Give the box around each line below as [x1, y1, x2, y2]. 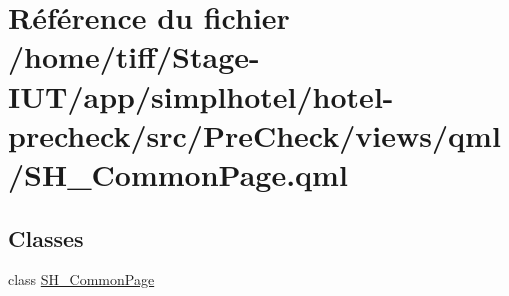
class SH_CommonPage [8, 269, 155, 290]
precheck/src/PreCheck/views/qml [8, 114, 501, 155]
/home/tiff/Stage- [8, 36, 260, 77]
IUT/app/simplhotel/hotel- [8, 75, 394, 116]
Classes [8, 222, 84, 253]
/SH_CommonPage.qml [8, 153, 348, 194]
